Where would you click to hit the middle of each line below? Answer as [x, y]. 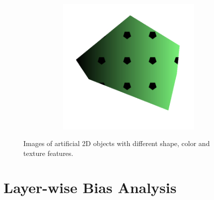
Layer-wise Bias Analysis [90, 187]
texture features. [48, 153]
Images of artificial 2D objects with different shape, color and [117, 143]
